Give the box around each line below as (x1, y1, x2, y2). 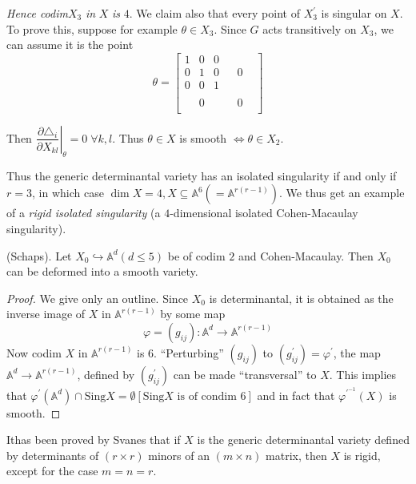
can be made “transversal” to (173, 365, 317, 382)
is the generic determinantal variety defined (197, 431, 410, 448)
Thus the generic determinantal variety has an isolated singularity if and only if (6, 167, 397, 184)
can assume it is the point (6, 36, 134, 53)
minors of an (148, 446, 210, 463)
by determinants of (6, 446, 99, 463)
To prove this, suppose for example (6, 20, 178, 37)
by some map (160, 305, 226, 322)
